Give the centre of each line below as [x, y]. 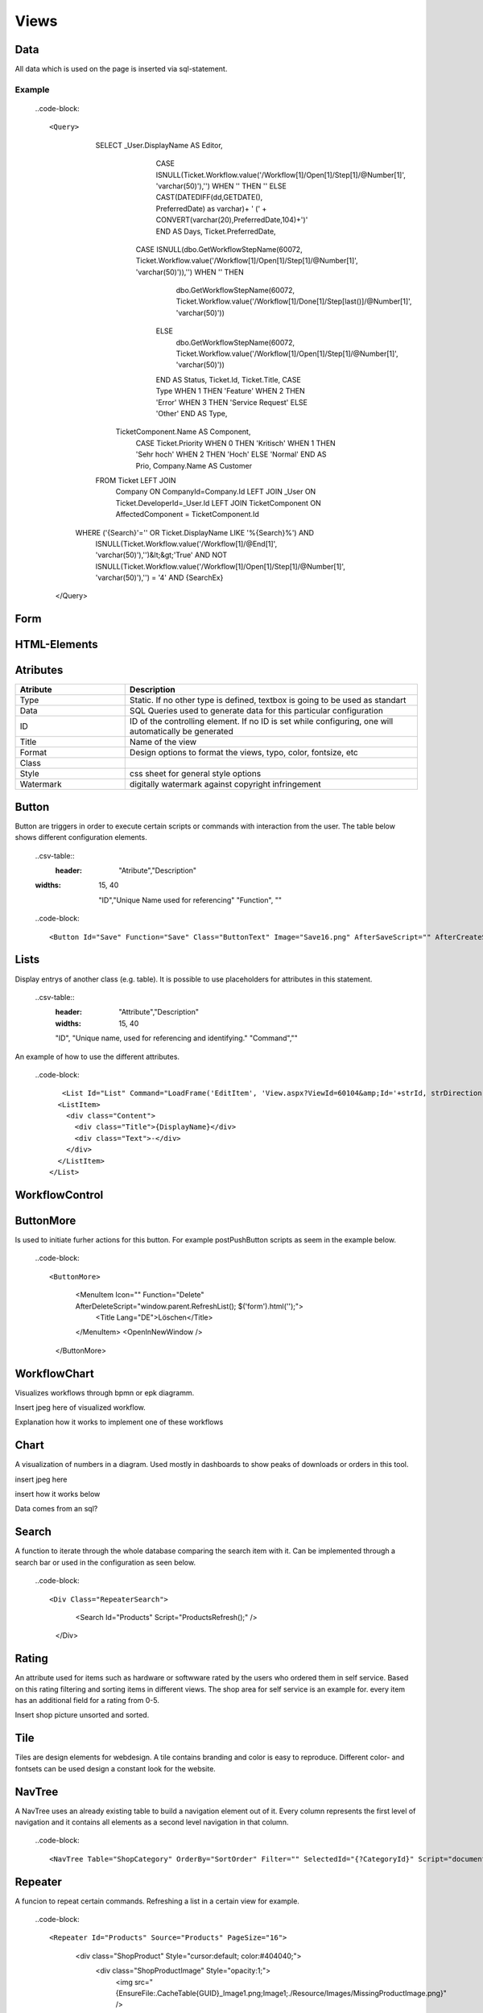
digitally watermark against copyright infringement [225, 784]
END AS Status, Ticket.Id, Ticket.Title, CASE [228, 379]
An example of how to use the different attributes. [97, 1056]
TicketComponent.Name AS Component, [183, 432]
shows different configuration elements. [81, 837]
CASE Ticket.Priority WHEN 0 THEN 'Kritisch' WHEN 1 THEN [235, 443]
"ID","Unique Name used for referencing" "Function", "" [190, 900]
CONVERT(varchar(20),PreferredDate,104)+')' [232, 220]
